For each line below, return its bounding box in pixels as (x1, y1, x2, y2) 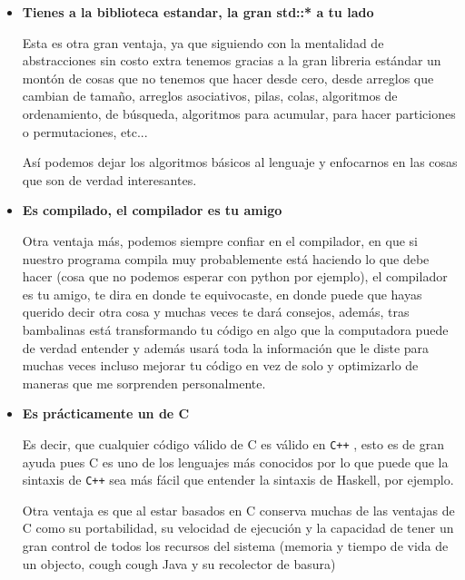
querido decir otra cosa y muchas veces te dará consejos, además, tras (22, 302, 410, 321)
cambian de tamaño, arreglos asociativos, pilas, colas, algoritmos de (22, 86, 398, 105)
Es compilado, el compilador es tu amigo (22, 201, 282, 220)
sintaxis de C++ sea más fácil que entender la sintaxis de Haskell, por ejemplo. (22, 470, 454, 489)
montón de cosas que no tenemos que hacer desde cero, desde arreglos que (22, 68, 434, 87)
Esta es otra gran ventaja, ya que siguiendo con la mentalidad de (22, 33, 384, 52)
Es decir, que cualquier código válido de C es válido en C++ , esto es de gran (22, 434, 445, 453)
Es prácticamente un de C (22, 404, 190, 423)
